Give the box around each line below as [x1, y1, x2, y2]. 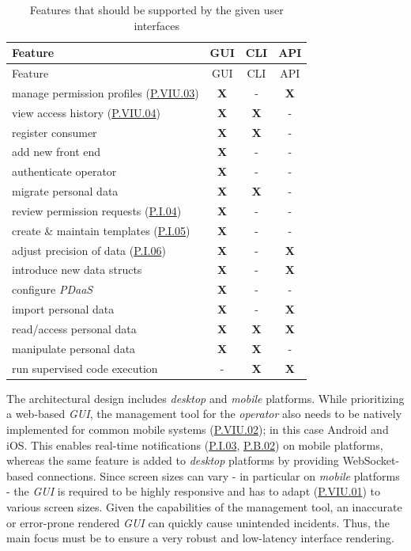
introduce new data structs [12, 261, 142, 278]
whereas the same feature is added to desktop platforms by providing [6, 452, 339, 469]
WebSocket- [342, 452, 400, 469]
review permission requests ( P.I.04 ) [12, 202, 182, 218]
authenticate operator [12, 163, 117, 180]
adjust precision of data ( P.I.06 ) [12, 241, 166, 258]
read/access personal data [12, 321, 137, 336]
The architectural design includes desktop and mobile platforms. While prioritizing [6, 389, 405, 406]
